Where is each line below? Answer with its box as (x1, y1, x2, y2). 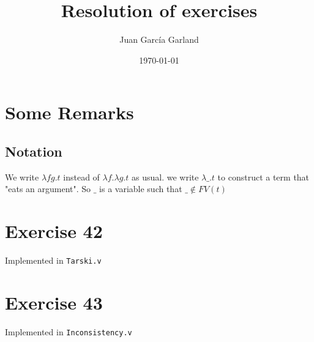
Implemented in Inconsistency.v (5, 325, 132, 338)
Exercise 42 (5, 218, 103, 243)
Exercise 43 (5, 289, 103, 314)
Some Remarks (5, 100, 134, 125)
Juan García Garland (119, 33, 199, 46)
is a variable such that (99, 182, 182, 195)
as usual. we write (131, 170, 199, 183)
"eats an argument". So (5, 182, 91, 195)
